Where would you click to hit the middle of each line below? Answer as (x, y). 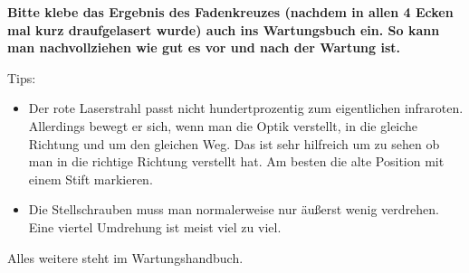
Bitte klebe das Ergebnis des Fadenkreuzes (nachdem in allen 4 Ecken (230, 12)
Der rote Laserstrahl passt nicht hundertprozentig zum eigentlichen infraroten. (246, 108)
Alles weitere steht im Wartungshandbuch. (125, 257)
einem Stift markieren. (91, 179)
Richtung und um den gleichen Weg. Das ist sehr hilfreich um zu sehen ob (234, 143)
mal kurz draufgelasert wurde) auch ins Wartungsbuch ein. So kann (224, 29)
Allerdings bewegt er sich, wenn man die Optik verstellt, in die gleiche (223, 125)
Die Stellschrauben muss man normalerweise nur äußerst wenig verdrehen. (234, 209)
